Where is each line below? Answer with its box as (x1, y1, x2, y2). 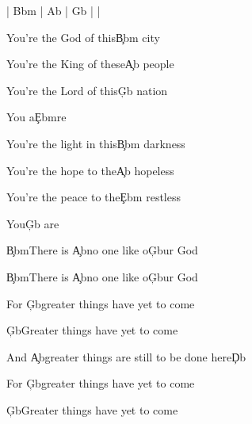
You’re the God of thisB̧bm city (6, 29, 160, 45)
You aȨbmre (6, 109, 67, 125)
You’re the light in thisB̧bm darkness (6, 135, 185, 151)
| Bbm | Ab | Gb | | (6, 2, 101, 18)
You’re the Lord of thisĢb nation (6, 82, 168, 98)
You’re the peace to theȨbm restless (6, 189, 181, 205)
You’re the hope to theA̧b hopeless (6, 162, 174, 178)
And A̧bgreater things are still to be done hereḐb (6, 348, 246, 365)
